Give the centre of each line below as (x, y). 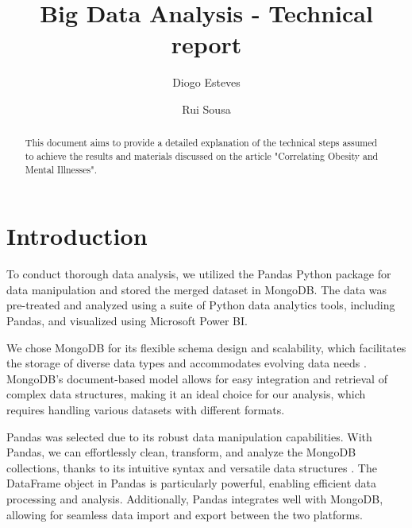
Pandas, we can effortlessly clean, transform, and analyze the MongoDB (181, 452)
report (206, 44)
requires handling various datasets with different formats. (146, 409)
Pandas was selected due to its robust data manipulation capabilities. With (189, 436)
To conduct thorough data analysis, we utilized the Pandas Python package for (199, 274)
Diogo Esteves (206, 82)
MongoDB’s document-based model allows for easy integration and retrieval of (197, 378)
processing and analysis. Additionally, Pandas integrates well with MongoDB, (195, 498)
